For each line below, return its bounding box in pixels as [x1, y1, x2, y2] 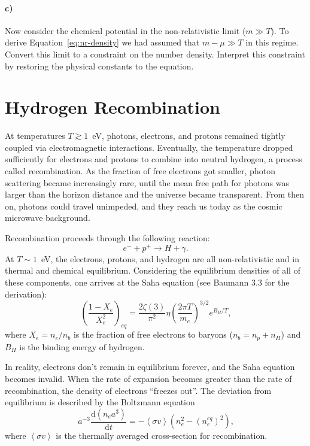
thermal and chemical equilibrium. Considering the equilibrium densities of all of [5, 264, 300, 277]
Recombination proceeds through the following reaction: [5, 232, 210, 244]
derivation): [5, 287, 47, 300]
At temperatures [5, 129, 65, 142]
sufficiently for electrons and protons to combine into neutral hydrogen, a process [5, 153, 302, 165]
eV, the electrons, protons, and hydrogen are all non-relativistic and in [41, 252, 299, 265]
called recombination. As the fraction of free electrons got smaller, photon [5, 165, 275, 177]
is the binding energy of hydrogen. [19, 340, 145, 353]
